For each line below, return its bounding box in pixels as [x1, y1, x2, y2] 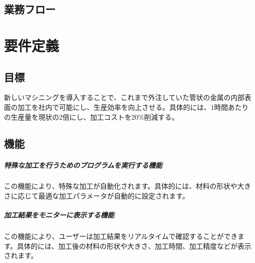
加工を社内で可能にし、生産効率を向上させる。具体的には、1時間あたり [17, 101, 249, 112]
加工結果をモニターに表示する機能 [4, 210, 114, 220]
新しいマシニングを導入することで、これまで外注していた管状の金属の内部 [4, 92, 245, 102]
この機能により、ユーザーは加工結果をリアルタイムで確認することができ [4, 231, 238, 241]
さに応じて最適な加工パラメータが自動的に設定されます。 [4, 191, 190, 201]
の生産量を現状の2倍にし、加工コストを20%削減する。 [4, 111, 179, 122]
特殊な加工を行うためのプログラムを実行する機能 [4, 160, 162, 170]
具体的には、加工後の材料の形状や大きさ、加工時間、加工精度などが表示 [17, 240, 252, 251]
